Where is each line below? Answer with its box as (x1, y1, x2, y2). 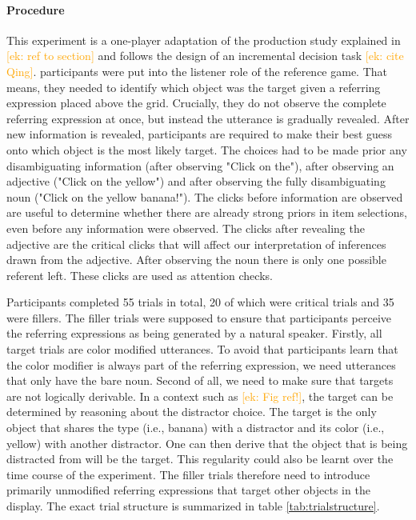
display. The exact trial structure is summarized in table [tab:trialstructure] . (6, 498, 380, 514)
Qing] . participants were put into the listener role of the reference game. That (6, 62, 387, 79)
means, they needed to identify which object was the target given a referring (6, 78, 381, 95)
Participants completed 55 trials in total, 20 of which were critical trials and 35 (6, 294, 394, 310)
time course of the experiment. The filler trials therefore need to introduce (6, 466, 370, 482)
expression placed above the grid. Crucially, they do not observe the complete (6, 94, 386, 111)
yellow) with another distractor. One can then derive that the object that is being (6, 434, 408, 451)
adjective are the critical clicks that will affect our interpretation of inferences (6, 235, 386, 252)
